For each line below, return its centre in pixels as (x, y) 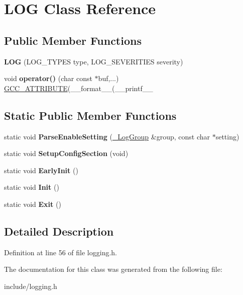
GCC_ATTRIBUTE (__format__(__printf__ (79, 88)
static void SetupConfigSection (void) (66, 153)
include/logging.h (31, 286)
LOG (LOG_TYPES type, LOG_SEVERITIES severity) (94, 61)
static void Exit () (33, 204)
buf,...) (108, 78)
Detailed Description (59, 231)
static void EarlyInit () (41, 170)
